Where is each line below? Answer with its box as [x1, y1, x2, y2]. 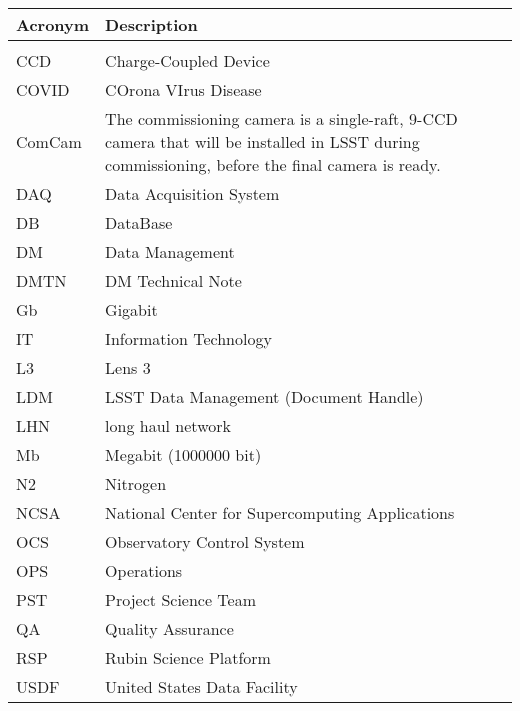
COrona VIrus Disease [105, 78, 262, 101]
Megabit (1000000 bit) [105, 443, 262, 466]
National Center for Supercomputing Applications [105, 501, 455, 524]
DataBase [105, 211, 173, 234]
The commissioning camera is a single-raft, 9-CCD [105, 107, 458, 130]
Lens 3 [105, 356, 151, 379]
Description [105, 13, 198, 36]
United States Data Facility [105, 675, 298, 698]
